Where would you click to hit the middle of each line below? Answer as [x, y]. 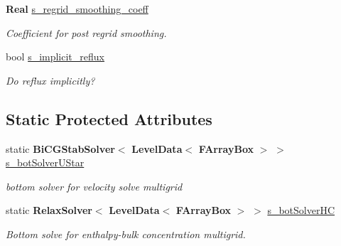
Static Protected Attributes [109, 118]
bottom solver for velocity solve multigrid [94, 186]
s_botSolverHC [301, 210]
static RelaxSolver [49, 210]
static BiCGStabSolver [60, 148]
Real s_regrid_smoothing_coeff [77, 9]
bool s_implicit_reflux [55, 57]
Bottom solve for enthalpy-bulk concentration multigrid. [126, 234]
